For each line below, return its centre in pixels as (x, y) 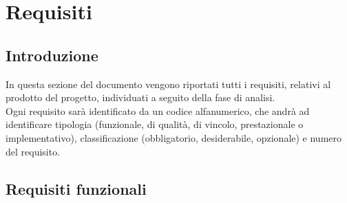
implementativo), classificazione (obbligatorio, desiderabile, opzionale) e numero (174, 137)
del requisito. (33, 151)
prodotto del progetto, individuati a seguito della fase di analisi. (140, 97)
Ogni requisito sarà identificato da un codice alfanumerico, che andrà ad (158, 110)
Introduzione (52, 55)
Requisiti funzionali (76, 188)
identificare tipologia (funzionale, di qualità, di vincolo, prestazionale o (155, 124)
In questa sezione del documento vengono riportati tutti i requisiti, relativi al (168, 84)
